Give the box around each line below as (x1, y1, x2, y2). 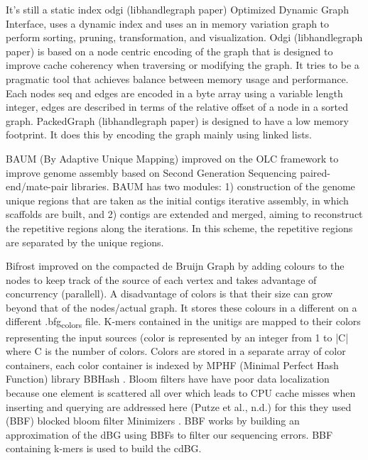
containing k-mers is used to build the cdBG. (6, 441, 202, 456)
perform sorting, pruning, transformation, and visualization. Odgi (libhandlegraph (6, 30, 363, 45)
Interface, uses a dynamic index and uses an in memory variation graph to (6, 16, 330, 31)
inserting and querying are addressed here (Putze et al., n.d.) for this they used (6, 399, 352, 414)
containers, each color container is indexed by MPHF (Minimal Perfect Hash (6, 357, 339, 372)
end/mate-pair (6, 179, 68, 194)
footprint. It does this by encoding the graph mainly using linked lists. (6, 127, 313, 142)
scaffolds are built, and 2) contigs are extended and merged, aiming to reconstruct (6, 207, 363, 221)
